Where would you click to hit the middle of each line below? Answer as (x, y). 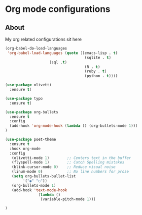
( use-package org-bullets (32, 112)
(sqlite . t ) (98, 57)
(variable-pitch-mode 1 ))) (68, 199)
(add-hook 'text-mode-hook (39, 190)
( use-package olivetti (28, 85)
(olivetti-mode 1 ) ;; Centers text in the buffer (71, 158)
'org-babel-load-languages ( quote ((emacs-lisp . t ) (63, 53)
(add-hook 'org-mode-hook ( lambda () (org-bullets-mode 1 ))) (74, 126)
